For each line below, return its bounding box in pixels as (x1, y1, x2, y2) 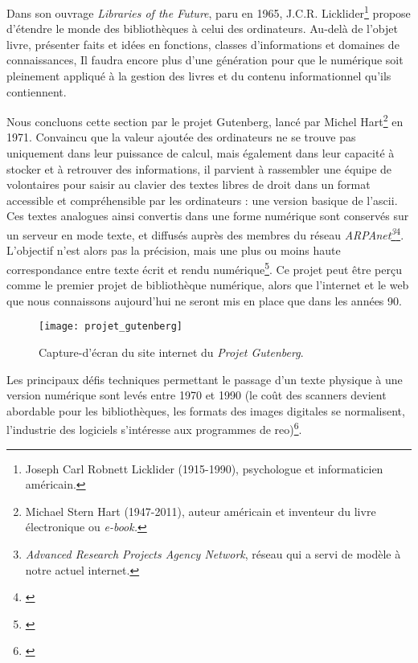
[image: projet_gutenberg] (39, 321, 182, 333)
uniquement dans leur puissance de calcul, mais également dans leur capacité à (6, 145, 395, 162)
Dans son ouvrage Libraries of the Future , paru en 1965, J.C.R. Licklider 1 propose (6, 2, 411, 21)
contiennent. (6, 83, 67, 100)
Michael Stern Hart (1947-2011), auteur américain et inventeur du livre (25, 502, 376, 519)
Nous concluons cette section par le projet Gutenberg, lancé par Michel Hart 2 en (6, 111, 404, 129)
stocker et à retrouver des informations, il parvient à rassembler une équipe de (6, 160, 392, 177)
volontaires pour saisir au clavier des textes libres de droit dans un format (6, 176, 371, 193)
